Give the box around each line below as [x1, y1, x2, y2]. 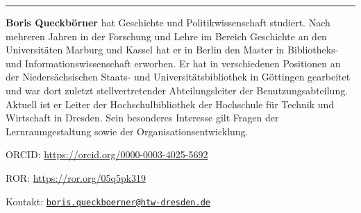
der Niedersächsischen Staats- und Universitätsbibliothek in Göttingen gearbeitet [6, 69, 351, 84]
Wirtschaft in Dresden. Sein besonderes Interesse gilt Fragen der [6, 110, 279, 125]
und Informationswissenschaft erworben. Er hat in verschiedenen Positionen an [6, 56, 341, 70]
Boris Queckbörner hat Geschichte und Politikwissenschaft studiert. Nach [6, 15, 330, 29]
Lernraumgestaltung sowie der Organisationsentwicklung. [6, 123, 249, 138]
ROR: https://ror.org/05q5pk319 [6, 170, 146, 185]
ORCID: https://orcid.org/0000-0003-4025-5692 [6, 147, 208, 162]
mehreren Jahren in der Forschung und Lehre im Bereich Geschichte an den [6, 28, 327, 43]
